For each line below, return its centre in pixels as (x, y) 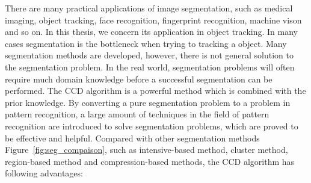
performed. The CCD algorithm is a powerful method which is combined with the (155, 91)
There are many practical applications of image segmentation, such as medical (149, 8)
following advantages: (44, 173)
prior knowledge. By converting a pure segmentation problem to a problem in (148, 102)
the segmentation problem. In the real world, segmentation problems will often (150, 67)
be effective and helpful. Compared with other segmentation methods (132, 138)
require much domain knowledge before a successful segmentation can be (139, 79)
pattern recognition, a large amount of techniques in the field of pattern (137, 114)
